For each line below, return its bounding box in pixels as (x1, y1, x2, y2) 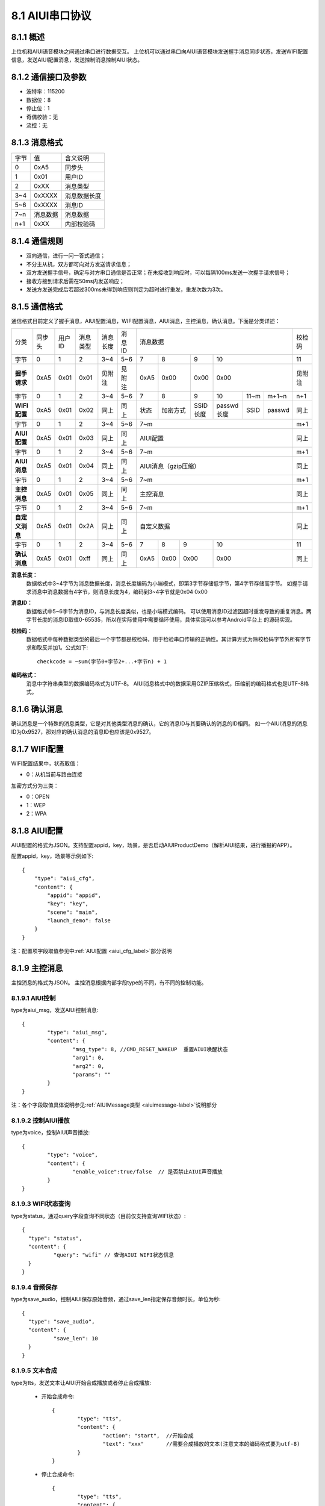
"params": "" (72, 1071, 111, 1078)
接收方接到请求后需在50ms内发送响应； (26, 277, 125, 284)
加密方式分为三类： (11, 782, 59, 789)
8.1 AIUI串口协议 (11, 9, 91, 22)
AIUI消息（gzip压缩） (139, 462, 200, 470)
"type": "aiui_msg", (47, 1029, 108, 1036)
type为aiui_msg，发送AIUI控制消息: (11, 1007, 99, 1014)
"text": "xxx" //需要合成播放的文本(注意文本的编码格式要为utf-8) (102, 1440, 300, 1448)
